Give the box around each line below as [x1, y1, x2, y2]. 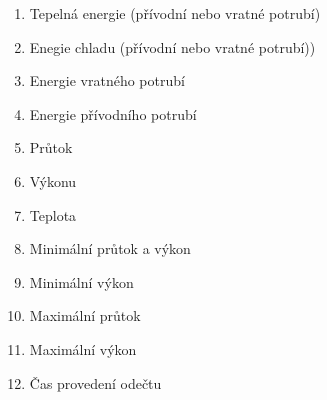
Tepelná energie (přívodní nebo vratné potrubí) [29, 3, 321, 23]
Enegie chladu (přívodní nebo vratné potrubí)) [29, 36, 316, 57]
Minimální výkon [29, 271, 134, 292]
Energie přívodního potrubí [29, 103, 197, 124]
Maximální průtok [29, 305, 141, 326]
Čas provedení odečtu [29, 372, 162, 393]
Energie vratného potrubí [29, 70, 185, 91]
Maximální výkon [29, 338, 137, 359]
